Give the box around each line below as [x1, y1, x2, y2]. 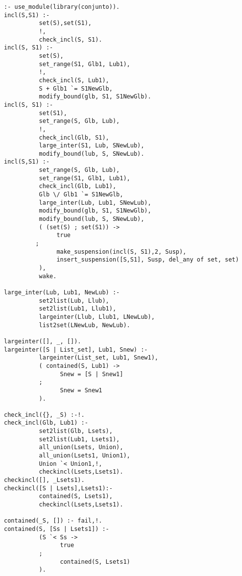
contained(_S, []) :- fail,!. [4, 517, 102, 525]
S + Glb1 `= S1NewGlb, [39, 85, 113, 92]
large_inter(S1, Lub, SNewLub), [39, 142, 145, 149]
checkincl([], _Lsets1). [4, 477, 85, 484]
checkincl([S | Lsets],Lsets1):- [4, 484, 113, 492]
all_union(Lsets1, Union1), [39, 452, 130, 459]
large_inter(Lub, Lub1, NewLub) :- [4, 288, 120, 296]
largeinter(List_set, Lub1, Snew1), [39, 354, 158, 361]
